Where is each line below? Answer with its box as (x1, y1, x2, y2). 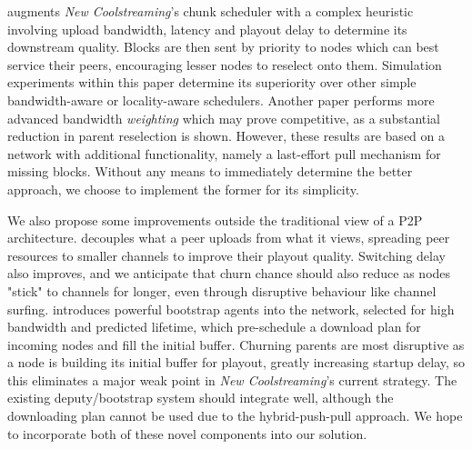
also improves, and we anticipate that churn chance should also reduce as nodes (7, 264, 451, 283)
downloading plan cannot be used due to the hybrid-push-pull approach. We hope (7, 406, 463, 425)
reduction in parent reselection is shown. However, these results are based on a (7, 126, 445, 145)
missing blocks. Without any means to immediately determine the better (7, 162, 413, 181)
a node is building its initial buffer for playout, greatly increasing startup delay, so (7, 353, 466, 372)
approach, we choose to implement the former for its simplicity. (7, 179, 359, 198)
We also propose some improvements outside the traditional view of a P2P (7, 210, 423, 229)
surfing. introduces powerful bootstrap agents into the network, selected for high (7, 299, 455, 318)
